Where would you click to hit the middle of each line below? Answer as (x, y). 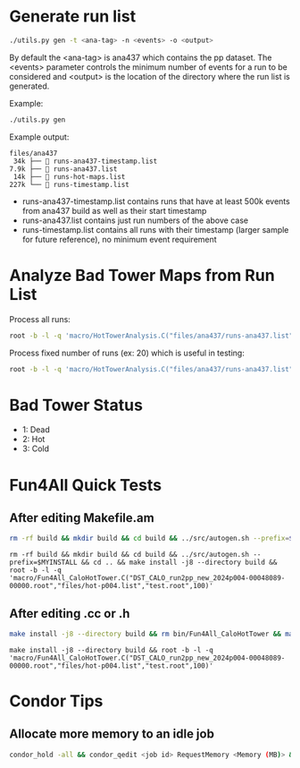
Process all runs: (40, 319)
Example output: (39, 137)
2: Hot (33, 439)
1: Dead (36, 430)
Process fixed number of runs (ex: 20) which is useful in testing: (127, 353)
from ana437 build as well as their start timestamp (114, 210)
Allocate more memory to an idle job (112, 734)
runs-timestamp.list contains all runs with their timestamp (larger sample (155, 229)
